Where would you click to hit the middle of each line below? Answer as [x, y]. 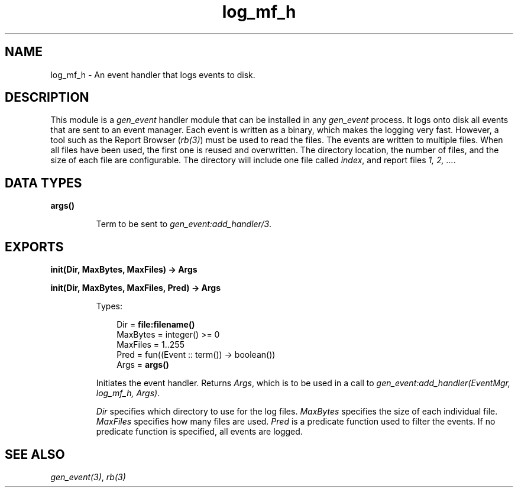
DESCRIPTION [47, 98]
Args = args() [143, 365]
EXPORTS [34, 247]
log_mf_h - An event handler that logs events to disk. [153, 75]
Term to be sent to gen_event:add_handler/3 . [184, 224]
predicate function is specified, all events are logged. [199, 432]
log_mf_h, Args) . [128, 393]
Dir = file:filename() [156, 325]
